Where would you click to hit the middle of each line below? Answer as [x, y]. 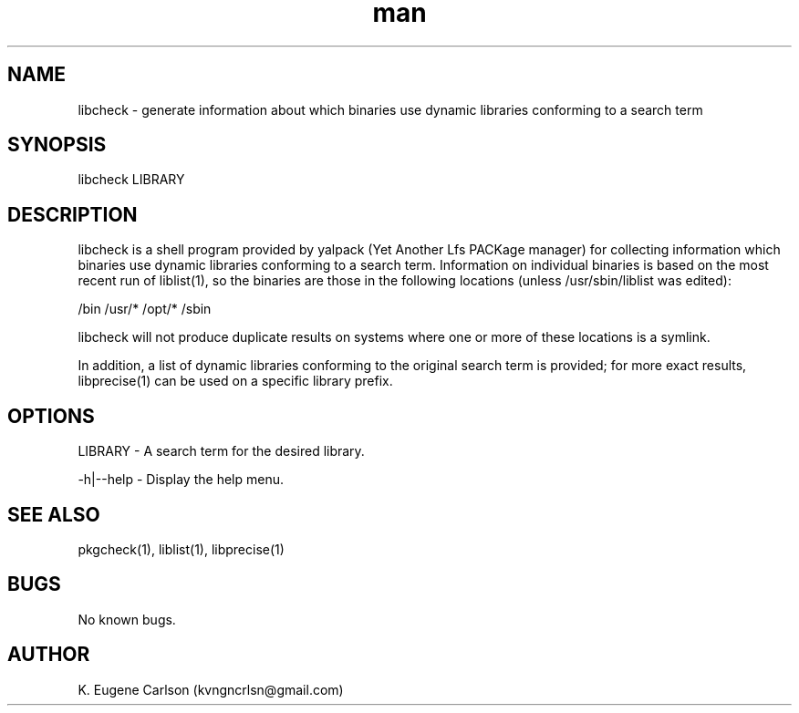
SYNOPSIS [57, 145]
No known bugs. [127, 619]
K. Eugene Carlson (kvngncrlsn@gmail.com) [211, 689]
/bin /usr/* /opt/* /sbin [145, 309]
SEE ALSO [54, 514]
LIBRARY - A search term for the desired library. [221, 451]
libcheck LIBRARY [131, 180]
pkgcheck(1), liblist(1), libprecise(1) [181, 549]
